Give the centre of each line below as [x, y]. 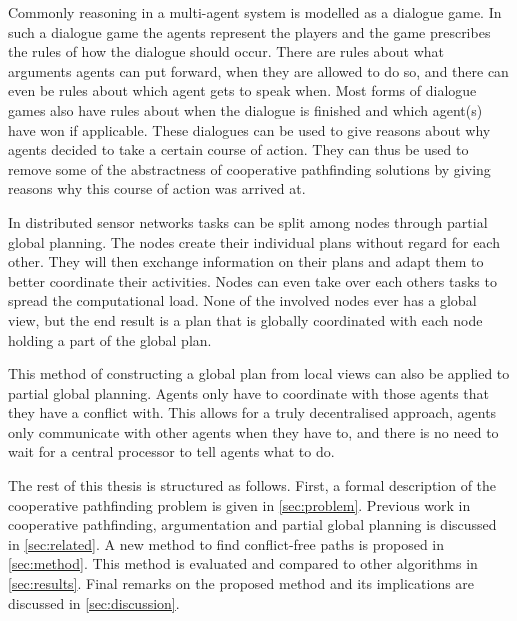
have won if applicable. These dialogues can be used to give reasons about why [249, 129]
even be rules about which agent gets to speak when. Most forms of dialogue [242, 90]
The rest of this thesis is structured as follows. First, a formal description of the [252, 485]
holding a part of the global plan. [110, 339]
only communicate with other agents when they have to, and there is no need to [253, 431]
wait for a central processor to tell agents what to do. [171, 451]
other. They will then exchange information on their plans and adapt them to [246, 261]
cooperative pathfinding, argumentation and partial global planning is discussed [252, 524]
